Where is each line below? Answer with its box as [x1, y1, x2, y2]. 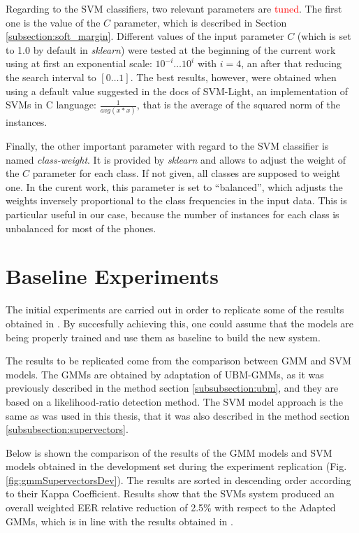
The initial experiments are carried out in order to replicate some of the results [6, 302, 344, 317]
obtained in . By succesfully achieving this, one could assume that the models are [6, 315, 354, 330]
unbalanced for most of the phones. [6, 220, 156, 235]
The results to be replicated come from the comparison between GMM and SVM [6, 353, 351, 368]
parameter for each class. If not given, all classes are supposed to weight [32, 166, 341, 180]
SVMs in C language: [6, 97, 96, 112]
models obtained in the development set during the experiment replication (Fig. [6, 459, 347, 474]
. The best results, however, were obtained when [130, 69, 337, 84]
